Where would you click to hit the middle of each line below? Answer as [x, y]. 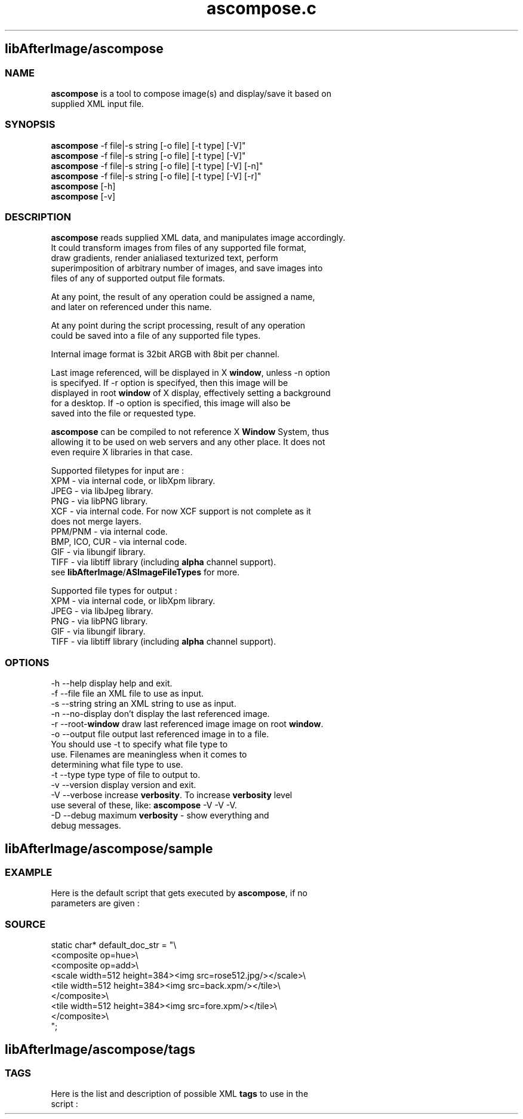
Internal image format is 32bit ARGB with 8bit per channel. [165, 354]
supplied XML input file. [97, 103]
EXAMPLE [29, 873]
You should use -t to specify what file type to [139, 744]
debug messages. [86, 826]
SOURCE [25, 924]
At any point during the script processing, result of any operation [178, 326]
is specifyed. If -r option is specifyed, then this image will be [170, 383]
